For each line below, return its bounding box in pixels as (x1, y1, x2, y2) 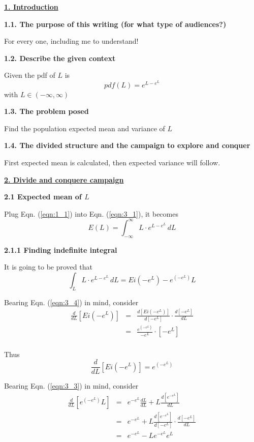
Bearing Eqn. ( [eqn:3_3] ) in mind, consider (4, 380, 139, 391)
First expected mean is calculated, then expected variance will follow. (4, 157, 220, 167)
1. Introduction (4, 2, 58, 12)
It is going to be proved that (4, 261, 92, 272)
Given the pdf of (4, 70, 55, 80)
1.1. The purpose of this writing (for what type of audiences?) (4, 18, 227, 29)
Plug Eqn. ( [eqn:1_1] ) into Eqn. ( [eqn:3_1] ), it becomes (4, 208, 178, 219)
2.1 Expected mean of (4, 191, 82, 202)
